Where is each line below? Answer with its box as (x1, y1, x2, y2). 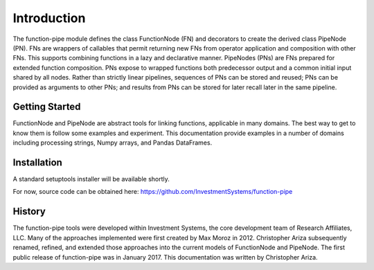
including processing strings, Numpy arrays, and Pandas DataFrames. (12, 138, 213, 147)
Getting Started (12, 101, 81, 113)
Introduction (12, 10, 86, 26)
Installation (12, 156, 62, 168)
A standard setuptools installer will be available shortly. (12, 175, 170, 183)
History (12, 206, 46, 217)
